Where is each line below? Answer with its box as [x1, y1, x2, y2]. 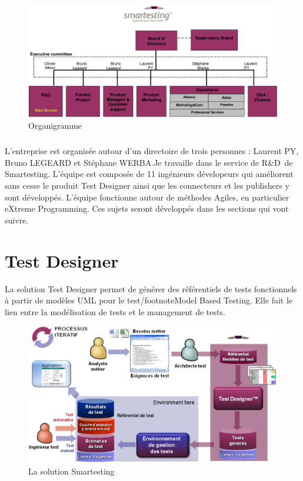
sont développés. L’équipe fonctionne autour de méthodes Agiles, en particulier [5, 191, 289, 203]
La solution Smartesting [28, 465, 115, 477]
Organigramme [28, 119, 82, 132]
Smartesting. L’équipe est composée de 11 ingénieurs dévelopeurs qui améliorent [5, 168, 294, 180]
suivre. [5, 213, 29, 226]
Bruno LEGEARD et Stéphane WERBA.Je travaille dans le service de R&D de [5, 156, 293, 168]
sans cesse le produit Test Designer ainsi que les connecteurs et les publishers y [5, 179, 289, 192]
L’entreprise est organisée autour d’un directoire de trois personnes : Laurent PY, [5, 145, 299, 157]
